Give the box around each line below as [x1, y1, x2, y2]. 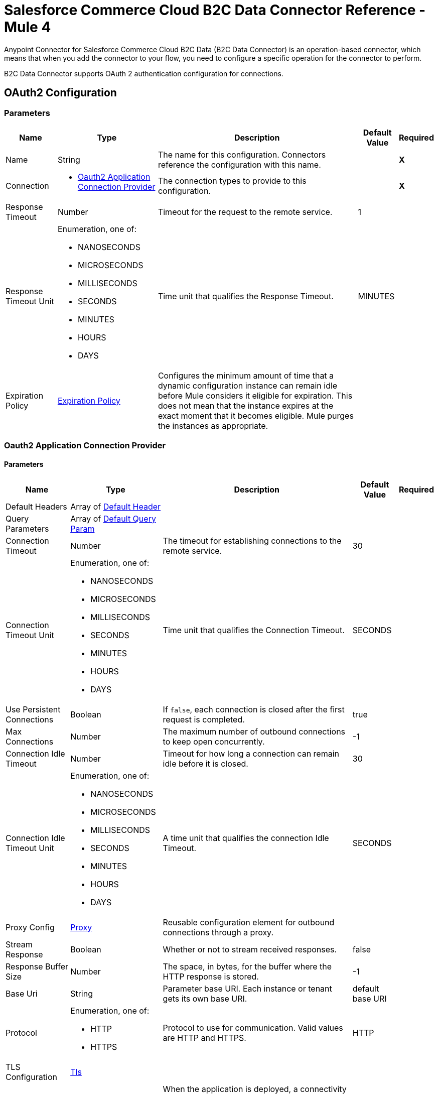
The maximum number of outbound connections [163, 726, 346, 737]
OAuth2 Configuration [4, 86, 117, 99]
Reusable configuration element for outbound [163, 917, 335, 927]
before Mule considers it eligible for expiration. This [158, 390, 353, 401]
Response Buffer [6, 961, 68, 971]
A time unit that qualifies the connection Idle [163, 832, 329, 843]
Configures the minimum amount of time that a [158, 370, 334, 381]
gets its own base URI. [163, 993, 247, 1004]
